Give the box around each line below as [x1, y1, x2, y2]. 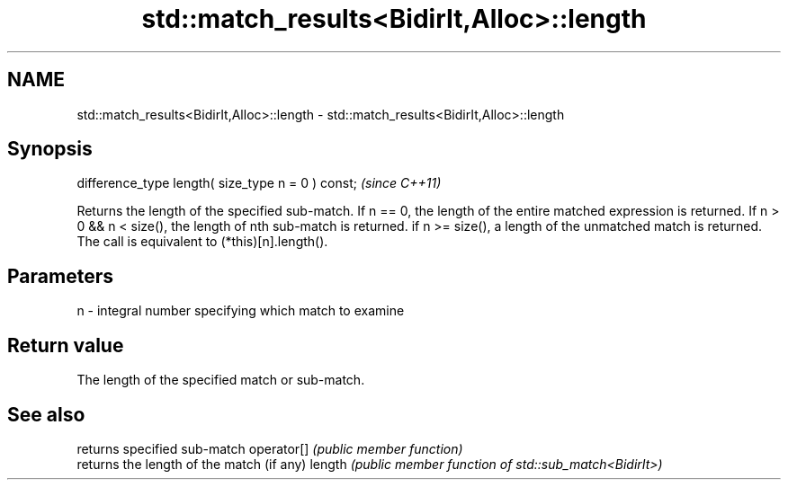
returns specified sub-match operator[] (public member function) [76, 440, 463, 456]
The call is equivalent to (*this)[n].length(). [76, 234, 328, 250]
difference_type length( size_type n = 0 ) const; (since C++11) [76, 175, 442, 191]
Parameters [7, 264, 113, 288]
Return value [7, 333, 124, 357]
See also [7, 403, 85, 426]
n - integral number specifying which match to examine [76, 303, 405, 319]
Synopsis [7, 137, 93, 161]
